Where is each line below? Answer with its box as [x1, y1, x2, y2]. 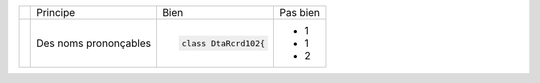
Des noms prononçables [36, 36, 152, 50]
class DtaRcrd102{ [181, 38, 265, 49]
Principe [36, 6, 76, 19]
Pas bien [279, 6, 320, 19]
